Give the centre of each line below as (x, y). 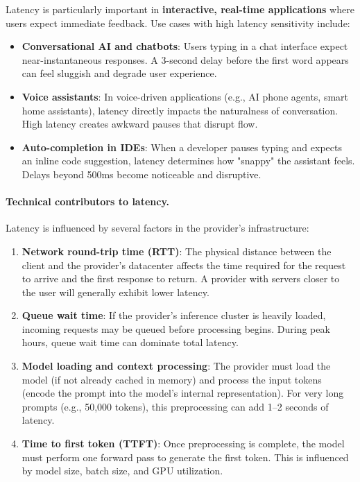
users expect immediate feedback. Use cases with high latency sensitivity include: (178, 23)
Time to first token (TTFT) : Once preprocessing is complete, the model (183, 444)
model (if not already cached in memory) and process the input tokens (172, 379)
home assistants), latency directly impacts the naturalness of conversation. (180, 110)
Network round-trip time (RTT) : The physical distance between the (177, 251)
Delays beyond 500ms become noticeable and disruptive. (142, 174)
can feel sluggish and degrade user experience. (119, 73)
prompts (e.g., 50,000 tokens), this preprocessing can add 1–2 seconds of (175, 406)
